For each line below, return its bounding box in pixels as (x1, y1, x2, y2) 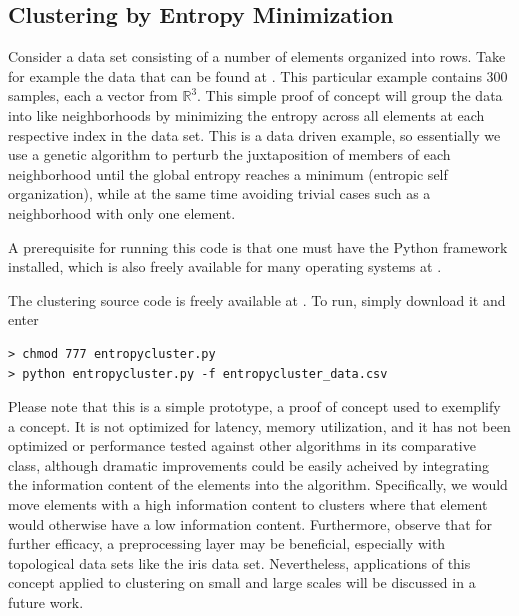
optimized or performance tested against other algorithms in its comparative (8, 435, 476, 456)
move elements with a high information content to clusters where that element (8, 494, 488, 515)
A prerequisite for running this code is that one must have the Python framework (8, 236, 508, 257)
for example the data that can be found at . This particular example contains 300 (8, 65, 508, 86)
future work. (8, 592, 84, 613)
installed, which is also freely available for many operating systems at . (8, 256, 442, 277)
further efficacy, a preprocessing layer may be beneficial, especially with (8, 533, 446, 554)
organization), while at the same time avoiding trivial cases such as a (8, 183, 431, 204)
